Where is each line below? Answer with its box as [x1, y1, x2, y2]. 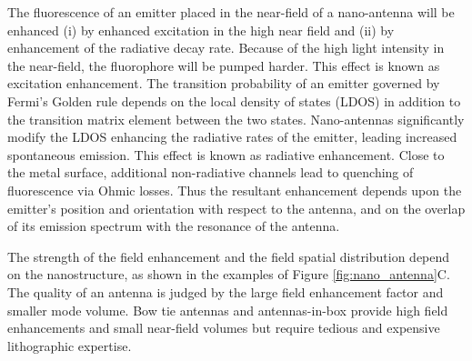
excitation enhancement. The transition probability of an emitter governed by [7, 74, 440, 93]
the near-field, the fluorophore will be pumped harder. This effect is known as [7, 55, 440, 75]
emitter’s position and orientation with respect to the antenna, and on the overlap [7, 198, 466, 217]
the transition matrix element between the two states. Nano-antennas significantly [7, 109, 465, 128]
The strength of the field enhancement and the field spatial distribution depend [7, 246, 450, 266]
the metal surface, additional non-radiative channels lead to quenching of [7, 163, 414, 182]
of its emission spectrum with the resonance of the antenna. [7, 216, 340, 236]
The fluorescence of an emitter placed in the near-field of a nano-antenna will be [7, 3, 455, 21]
